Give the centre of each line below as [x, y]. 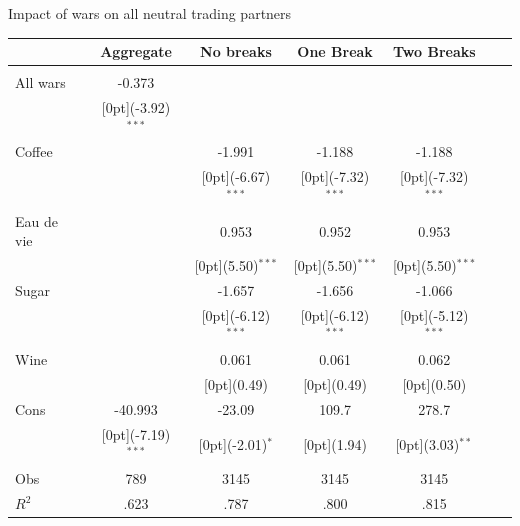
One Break [335, 51]
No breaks [236, 51]
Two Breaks [434, 51]
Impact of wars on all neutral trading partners [150, 13]
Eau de [36, 220]
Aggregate [136, 51]
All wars [40, 82]
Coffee [34, 151]
